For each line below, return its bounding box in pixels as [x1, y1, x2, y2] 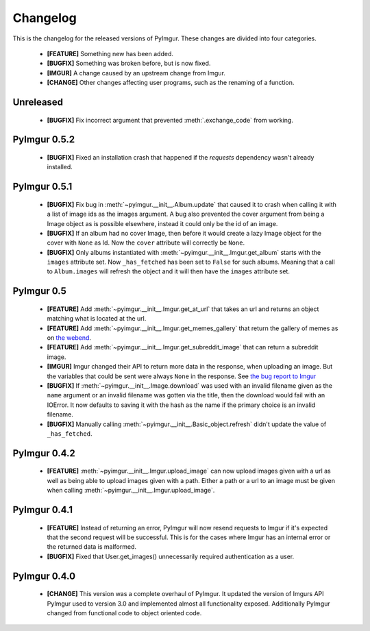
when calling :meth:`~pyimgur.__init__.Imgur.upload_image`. [47, 486, 215, 495]
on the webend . [47, 334, 92, 342]
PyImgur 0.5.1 [12, 181, 73, 193]
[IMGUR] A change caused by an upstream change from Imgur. [47, 69, 226, 77]
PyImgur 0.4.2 [12, 447, 75, 459]
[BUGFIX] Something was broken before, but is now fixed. [47, 59, 211, 68]
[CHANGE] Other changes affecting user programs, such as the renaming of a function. [47, 79, 295, 87]
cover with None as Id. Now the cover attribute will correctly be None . [47, 238, 245, 247]
